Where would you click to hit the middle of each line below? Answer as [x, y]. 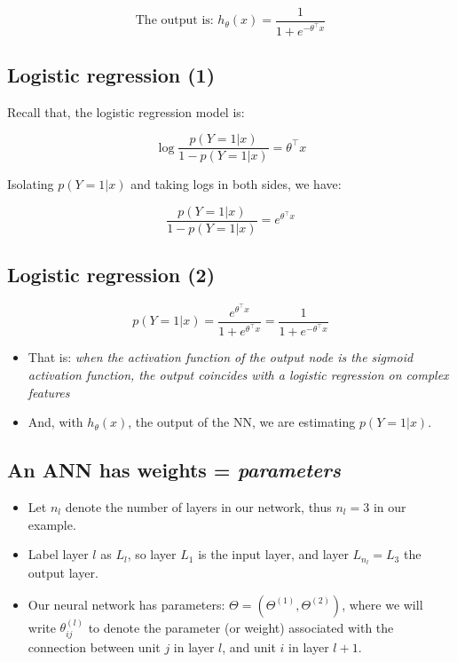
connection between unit [94, 646]
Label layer [58, 554]
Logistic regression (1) [111, 74]
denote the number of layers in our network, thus [198, 506]
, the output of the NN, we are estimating [242, 422]
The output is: [174, 21]
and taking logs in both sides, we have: [236, 184]
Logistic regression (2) [111, 275]
